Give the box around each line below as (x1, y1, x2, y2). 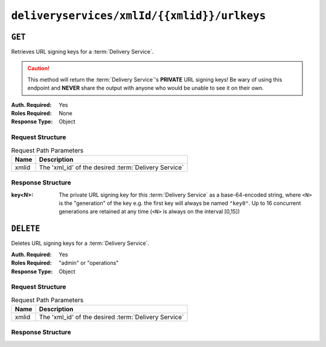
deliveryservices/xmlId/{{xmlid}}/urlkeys (11, 9, 266, 22)
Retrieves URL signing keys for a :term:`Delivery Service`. (11, 48, 154, 56)
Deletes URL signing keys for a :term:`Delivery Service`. (11, 239, 150, 247)
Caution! (27, 65, 50, 72)
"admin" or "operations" (59, 259, 119, 267)
